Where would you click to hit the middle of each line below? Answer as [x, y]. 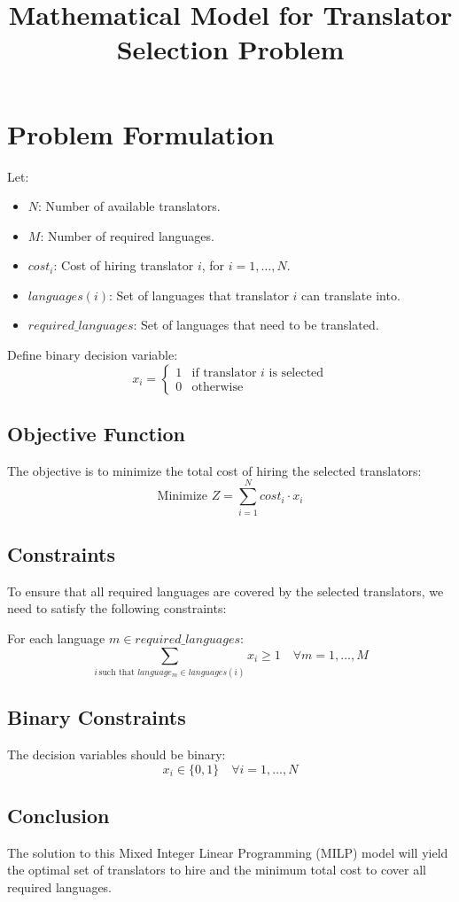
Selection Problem [230, 49]
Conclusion [58, 816]
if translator [224, 373]
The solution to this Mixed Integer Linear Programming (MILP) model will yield [228, 852]
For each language [56, 638]
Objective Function [97, 434]
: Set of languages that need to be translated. [256, 325]
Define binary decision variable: [93, 355]
